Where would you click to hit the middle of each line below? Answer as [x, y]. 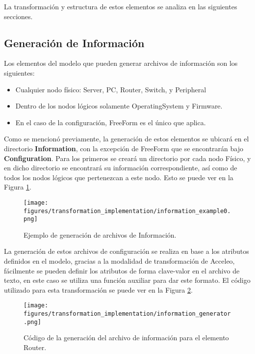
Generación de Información [74, 42]
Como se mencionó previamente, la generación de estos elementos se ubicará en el [127, 139]
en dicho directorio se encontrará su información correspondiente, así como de [121, 168]
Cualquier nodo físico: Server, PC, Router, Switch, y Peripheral [111, 89]
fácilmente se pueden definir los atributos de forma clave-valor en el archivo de [122, 270]
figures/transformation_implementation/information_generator [127, 314]
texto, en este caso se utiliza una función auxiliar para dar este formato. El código [127, 280]
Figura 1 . [18, 187]
